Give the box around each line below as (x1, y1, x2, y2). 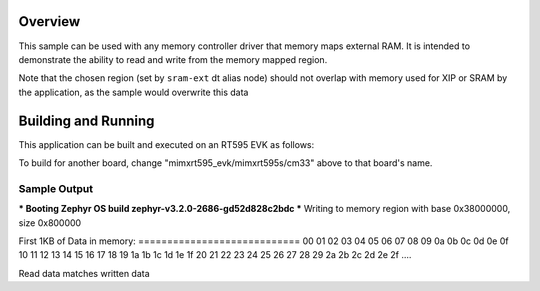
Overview (18, 13, 81, 30)
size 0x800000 (18, 216, 82, 229)
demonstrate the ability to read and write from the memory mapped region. (18, 53, 328, 65)
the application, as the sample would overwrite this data (18, 86, 249, 98)
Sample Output (18, 181, 94, 195)
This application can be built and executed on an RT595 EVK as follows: (18, 138, 315, 150)
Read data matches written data (18, 267, 150, 279)
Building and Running (18, 112, 155, 129)
